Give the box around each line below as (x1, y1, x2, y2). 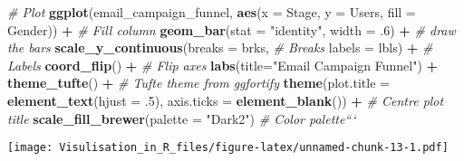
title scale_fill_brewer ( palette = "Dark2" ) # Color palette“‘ (7, 109, 356, 128)
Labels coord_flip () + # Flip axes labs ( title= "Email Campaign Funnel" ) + (7, 55, 439, 74)
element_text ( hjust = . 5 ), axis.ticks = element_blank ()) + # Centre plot (7, 90, 444, 109)
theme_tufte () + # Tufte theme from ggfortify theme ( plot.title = (7, 73, 390, 92)
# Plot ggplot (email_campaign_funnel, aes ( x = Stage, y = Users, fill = (7, 3, 416, 21)
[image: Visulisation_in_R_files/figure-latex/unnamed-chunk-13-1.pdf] (7, 141, 449, 155)
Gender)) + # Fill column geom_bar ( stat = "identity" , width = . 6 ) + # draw (7, 20, 456, 39)
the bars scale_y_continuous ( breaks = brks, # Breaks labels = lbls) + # (7, 38, 433, 57)
